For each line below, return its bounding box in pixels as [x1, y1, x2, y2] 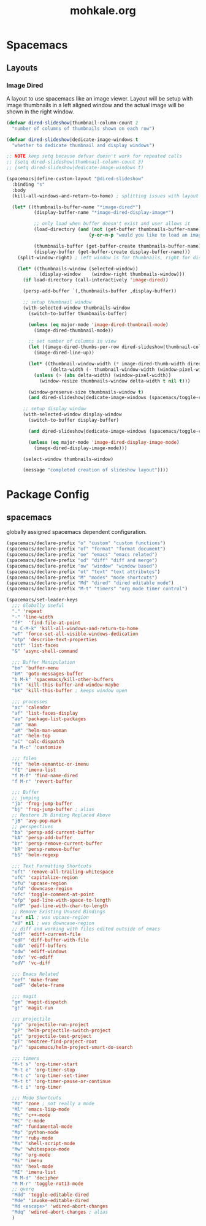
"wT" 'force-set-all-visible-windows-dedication [12, 631, 139, 638]
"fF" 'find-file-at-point [12, 620, 81, 626]
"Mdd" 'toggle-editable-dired [12, 1192, 89, 1198]
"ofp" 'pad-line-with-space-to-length [12, 897, 112, 904]
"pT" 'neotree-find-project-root [12, 1038, 97, 1045]
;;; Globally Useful [12, 603, 64, 609]
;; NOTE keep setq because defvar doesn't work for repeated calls [6, 153, 183, 159]
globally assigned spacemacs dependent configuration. [6, 528, 147, 536]
